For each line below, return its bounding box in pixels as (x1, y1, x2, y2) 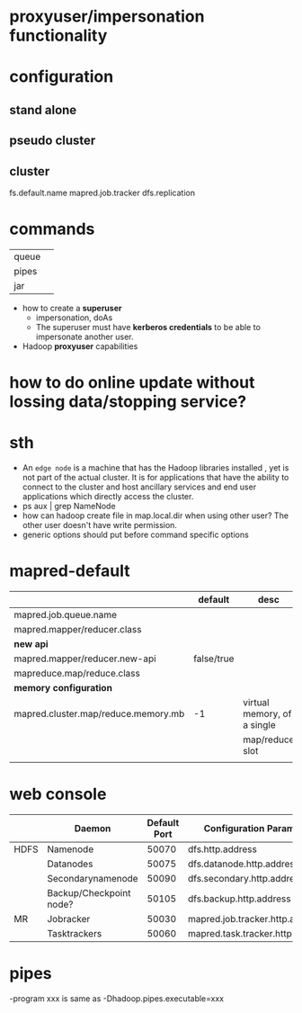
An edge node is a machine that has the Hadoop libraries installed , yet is (22, 462, 289, 473)
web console (9, 784, 107, 804)
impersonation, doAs (35, 312, 113, 323)
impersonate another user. (35, 331, 134, 342)
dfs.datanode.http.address (187, 857, 299, 870)
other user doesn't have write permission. (22, 520, 178, 531)
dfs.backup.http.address (187, 892, 291, 905)
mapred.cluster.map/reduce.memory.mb (13, 707, 185, 720)
